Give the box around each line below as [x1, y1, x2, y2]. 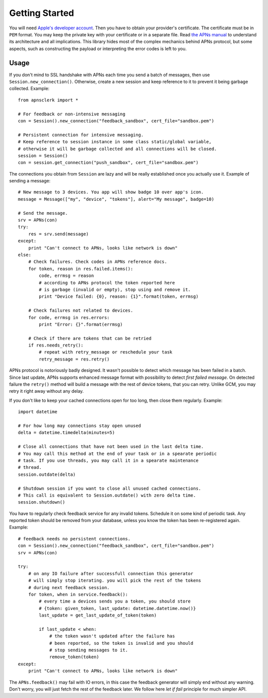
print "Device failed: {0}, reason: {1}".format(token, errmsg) [39, 294, 199, 299]
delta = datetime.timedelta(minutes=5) [18, 430, 115, 436]
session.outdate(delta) [18, 471, 76, 477]
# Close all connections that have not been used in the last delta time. [18, 444, 204, 449]
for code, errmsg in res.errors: [28, 315, 110, 320]
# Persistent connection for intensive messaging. [18, 132, 144, 138]
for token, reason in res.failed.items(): [28, 266, 134, 271]
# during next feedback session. [28, 585, 110, 590]
